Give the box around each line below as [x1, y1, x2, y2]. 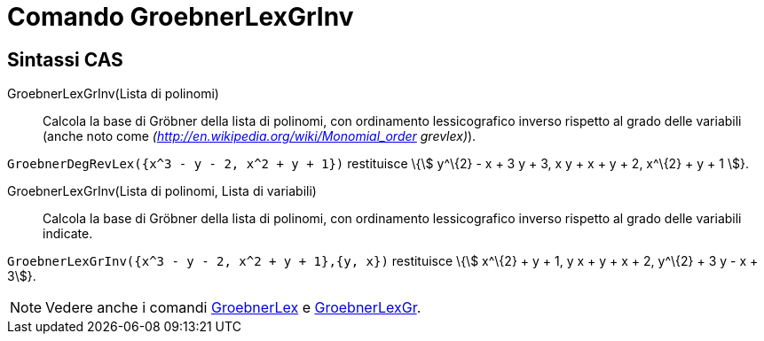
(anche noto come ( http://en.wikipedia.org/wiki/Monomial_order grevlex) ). [43, 128, 477, 144]
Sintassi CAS [7, 48, 123, 71]
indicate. [43, 226, 93, 242]
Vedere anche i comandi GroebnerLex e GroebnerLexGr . [45, 298, 421, 317]
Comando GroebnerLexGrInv [7, 2, 354, 32]
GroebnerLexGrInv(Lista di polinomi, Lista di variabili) [7, 183, 317, 199]
